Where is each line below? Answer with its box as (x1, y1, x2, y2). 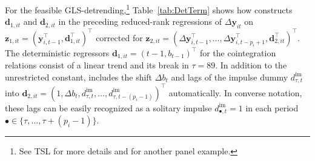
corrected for (96, 31, 143, 44)
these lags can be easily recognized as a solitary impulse (5, 101, 212, 114)
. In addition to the (215, 59, 287, 71)
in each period (245, 101, 299, 114)
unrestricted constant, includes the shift (5, 70, 153, 83)
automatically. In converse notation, (168, 86, 302, 99)
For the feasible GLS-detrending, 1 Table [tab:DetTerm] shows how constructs (5, 2, 293, 16)
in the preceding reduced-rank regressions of (58, 15, 222, 28)
